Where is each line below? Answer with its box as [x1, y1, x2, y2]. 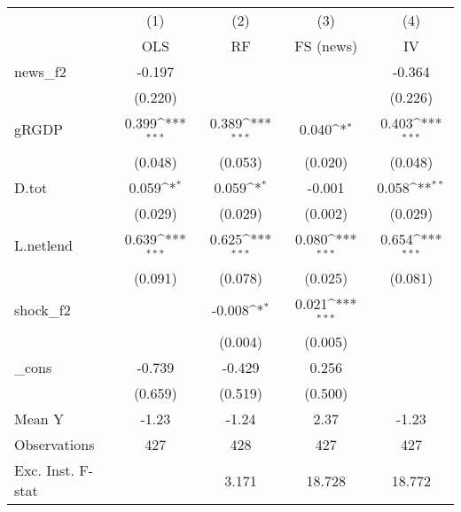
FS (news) [294, 35, 358, 56]
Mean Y [14, 408, 65, 430]
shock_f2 [14, 299, 71, 320]
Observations [14, 434, 95, 455]
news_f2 [14, 61, 66, 81]
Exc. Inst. [14, 460, 74, 481]
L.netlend [14, 235, 74, 256]
